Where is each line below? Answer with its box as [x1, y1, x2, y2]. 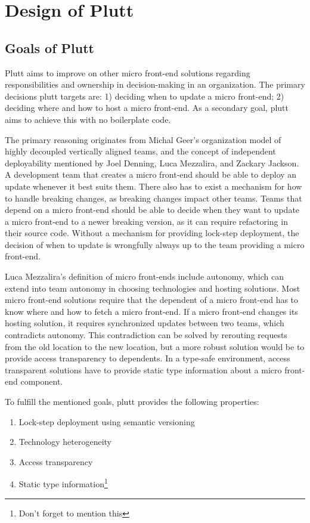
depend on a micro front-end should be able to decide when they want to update [5, 203, 300, 216]
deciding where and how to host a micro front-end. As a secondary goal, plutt [5, 101, 289, 114]
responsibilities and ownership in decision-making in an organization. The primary [5, 78, 305, 91]
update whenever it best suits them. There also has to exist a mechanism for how [5, 180, 302, 192]
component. [20, 375, 63, 388]
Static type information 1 [18, 476, 108, 490]
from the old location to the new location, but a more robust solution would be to [5, 340, 305, 352]
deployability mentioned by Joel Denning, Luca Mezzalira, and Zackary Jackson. [5, 156, 299, 169]
